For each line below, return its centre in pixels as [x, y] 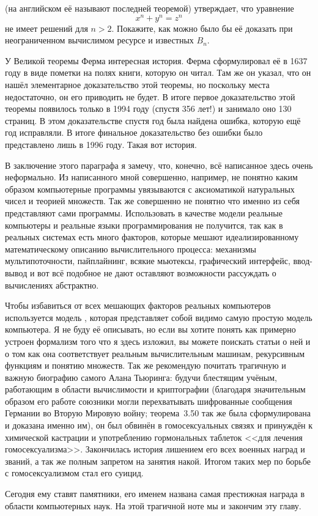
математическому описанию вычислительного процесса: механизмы [131, 249]
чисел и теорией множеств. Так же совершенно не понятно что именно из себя [152, 201]
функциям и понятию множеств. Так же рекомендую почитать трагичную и [146, 365]
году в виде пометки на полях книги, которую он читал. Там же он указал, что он [158, 72]
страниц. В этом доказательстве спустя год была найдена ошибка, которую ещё [153, 120]
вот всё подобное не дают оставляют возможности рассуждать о [157, 272]
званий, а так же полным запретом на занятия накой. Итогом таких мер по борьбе [158, 461]
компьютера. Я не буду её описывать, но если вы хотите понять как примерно [150, 329]
